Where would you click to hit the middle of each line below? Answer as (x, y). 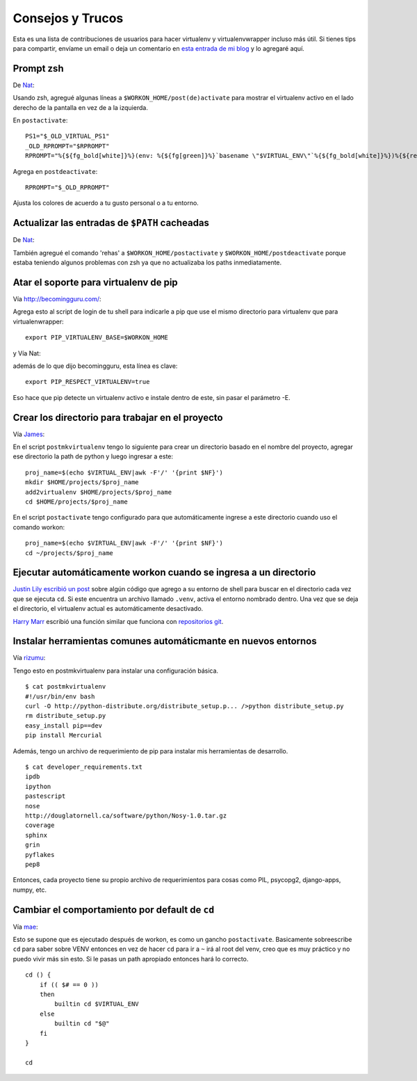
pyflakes (40, 855)
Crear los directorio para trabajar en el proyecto (118, 417)
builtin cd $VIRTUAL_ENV (97, 1004)
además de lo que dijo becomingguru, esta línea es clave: (95, 366)
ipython (38, 786)
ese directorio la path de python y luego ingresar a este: (93, 456)
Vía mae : (25, 927)
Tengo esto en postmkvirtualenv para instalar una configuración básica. (116, 671)
